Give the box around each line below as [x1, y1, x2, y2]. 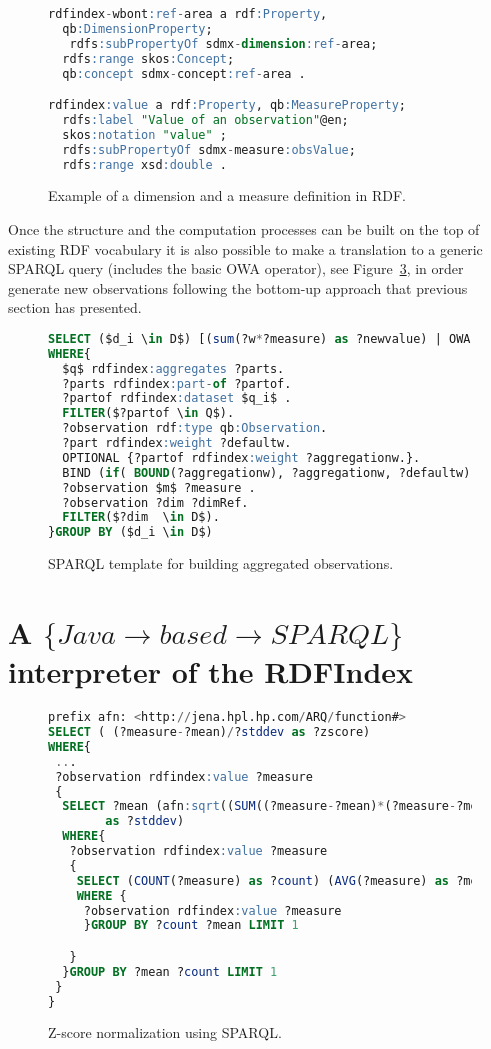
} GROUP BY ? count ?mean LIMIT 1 [83, 918, 299, 933]
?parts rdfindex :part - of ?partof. [62, 376, 292, 391]
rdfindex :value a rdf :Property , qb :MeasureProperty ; [48, 98, 406, 113]
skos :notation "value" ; [62, 127, 228, 142]
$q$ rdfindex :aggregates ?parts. [62, 361, 285, 376]
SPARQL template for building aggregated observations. [48, 553, 394, 574]
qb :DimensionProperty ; [62, 21, 213, 36]
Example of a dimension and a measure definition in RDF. [48, 185, 406, 206]
